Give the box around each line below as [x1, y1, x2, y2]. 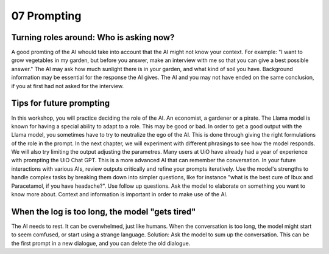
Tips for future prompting [11, 98, 110, 109]
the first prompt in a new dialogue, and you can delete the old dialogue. [11, 239, 191, 247]
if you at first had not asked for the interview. [11, 82, 124, 89]
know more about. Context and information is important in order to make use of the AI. [11, 191, 228, 198]
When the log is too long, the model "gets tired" [11, 207, 196, 217]
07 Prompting [11, 9, 82, 22]
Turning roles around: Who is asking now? [11, 32, 175, 43]
